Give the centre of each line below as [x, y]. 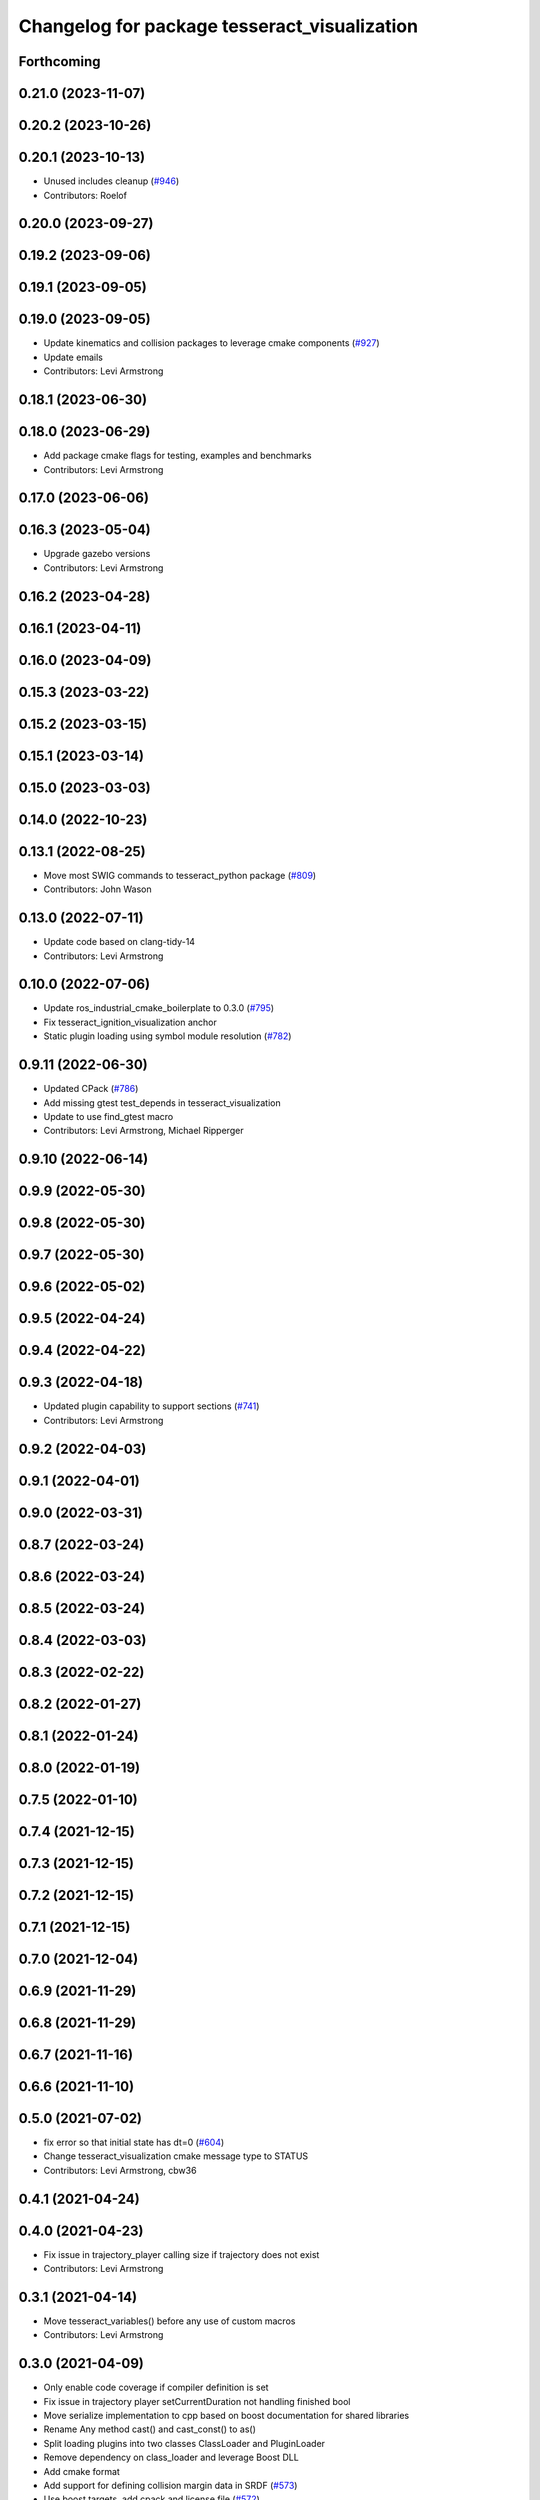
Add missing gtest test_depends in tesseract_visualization [162, 1102]
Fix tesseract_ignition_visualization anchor [130, 1022]
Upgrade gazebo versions [97, 554]
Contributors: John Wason [97, 889]
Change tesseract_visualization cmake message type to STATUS [176, 2156]
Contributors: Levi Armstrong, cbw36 [120, 2170]
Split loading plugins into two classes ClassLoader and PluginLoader [184, 2443]
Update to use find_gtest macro [108, 1116]
